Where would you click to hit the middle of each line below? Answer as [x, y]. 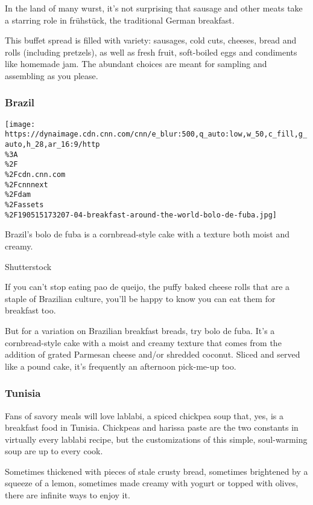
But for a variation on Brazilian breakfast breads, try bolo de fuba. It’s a [140, 330]
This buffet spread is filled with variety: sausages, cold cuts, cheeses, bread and [151, 40]
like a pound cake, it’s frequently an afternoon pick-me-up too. [121, 366]
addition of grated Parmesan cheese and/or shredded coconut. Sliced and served [153, 354]
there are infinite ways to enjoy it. [68, 495]
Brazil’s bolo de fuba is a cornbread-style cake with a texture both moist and [147, 234]
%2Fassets [24, 205]
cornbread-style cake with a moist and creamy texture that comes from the [143, 342]
